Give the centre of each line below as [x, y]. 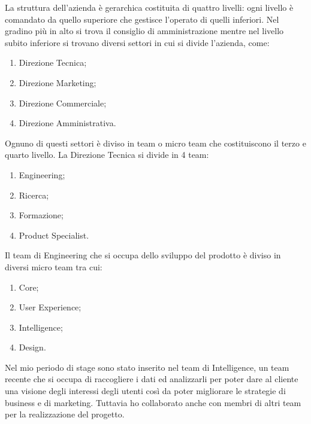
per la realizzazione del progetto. [65, 414]
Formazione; [41, 215]
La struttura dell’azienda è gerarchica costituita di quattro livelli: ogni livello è [149, 7]
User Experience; [50, 307]
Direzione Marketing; [58, 82]
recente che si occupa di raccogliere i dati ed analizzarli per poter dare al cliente [152, 379]
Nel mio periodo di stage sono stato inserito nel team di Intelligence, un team [147, 367]
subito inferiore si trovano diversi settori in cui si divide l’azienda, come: [137, 42]
